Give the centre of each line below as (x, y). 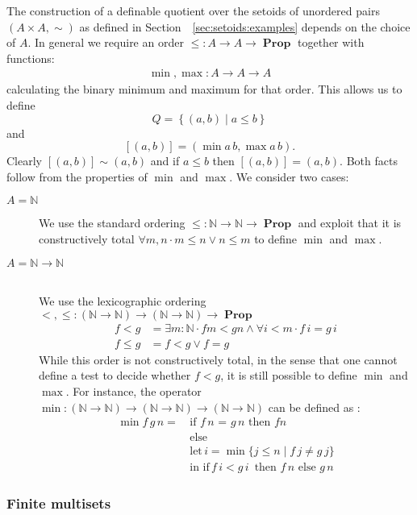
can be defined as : (314, 407)
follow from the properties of (77, 176)
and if (165, 161)
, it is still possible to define (289, 375)
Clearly (24, 161)
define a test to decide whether (115, 375)
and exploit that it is (350, 223)
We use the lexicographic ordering (123, 301)
